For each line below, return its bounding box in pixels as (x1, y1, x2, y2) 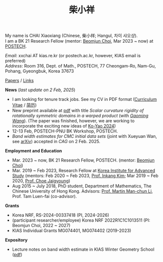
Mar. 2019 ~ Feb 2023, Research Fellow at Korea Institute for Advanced (12, 168, 156, 174)
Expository (5, 237, 28, 243)
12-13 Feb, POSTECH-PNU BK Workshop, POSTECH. (12, 128, 118, 134)
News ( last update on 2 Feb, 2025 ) (5, 87, 75, 93)
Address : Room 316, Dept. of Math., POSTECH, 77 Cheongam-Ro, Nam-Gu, (5, 63, 156, 69)
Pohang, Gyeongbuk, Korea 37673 (5, 68, 74, 74)
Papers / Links (5, 78, 34, 83)
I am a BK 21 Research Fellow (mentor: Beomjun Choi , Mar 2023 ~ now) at (5, 38, 153, 44)
